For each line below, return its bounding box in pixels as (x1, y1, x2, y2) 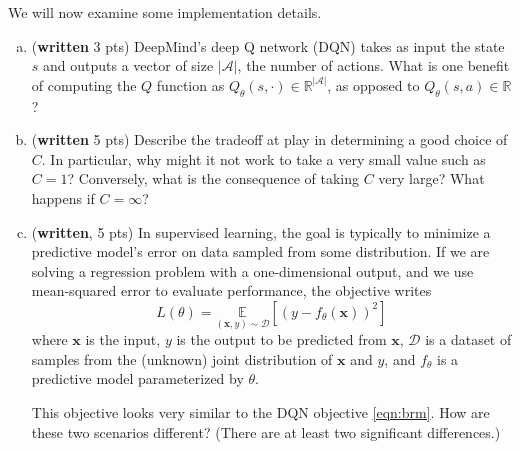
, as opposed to (327, 74, 420, 95)
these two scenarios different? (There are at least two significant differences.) (31, 421, 501, 442)
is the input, (85, 329, 161, 350)
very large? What (378, 168, 485, 189)
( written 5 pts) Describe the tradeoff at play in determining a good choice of (31, 129, 508, 150)
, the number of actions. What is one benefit (237, 55, 510, 76)
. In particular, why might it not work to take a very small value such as (41, 148, 486, 169)
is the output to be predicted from (176, 329, 387, 350)
